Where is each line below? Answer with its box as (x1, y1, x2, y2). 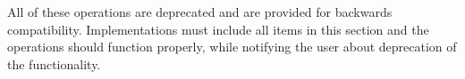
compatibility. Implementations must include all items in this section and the (7, 20, 429, 38)
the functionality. (7, 54, 101, 73)
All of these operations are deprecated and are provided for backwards (7, 3, 393, 20)
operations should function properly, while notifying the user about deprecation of (7, 37, 457, 56)
